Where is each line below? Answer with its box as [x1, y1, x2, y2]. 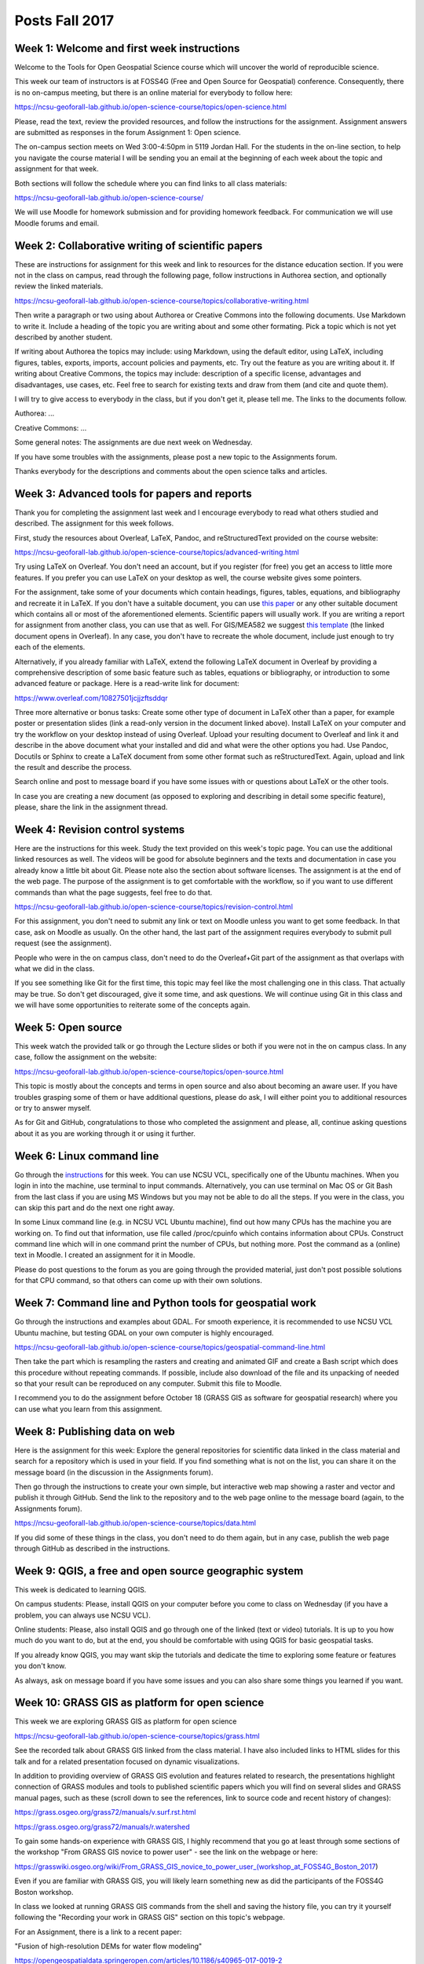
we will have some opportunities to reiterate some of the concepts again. [14, 1000, 250, 1009]
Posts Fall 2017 [14, 12, 115, 29]
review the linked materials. [14, 281, 104, 291]
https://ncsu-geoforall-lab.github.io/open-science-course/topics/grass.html [14, 1731, 260, 1740]
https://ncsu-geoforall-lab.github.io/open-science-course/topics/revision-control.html [14, 902, 294, 911]
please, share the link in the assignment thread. [14, 802, 168, 812]
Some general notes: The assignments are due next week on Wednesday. [14, 438, 253, 447]
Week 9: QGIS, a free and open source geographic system [14, 1564, 304, 1577]
